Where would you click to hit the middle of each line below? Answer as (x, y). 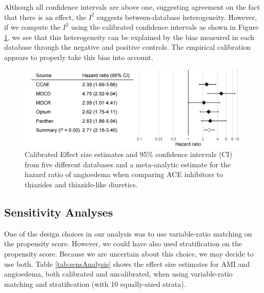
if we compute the (32, 27)
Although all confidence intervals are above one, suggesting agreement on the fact (132, 7)
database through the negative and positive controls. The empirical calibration (128, 47)
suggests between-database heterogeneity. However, (177, 17)
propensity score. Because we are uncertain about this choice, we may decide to (129, 254)
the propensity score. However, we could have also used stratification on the (123, 243)
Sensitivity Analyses (59, 212)
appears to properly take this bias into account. (79, 57)
